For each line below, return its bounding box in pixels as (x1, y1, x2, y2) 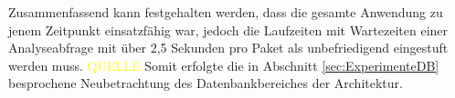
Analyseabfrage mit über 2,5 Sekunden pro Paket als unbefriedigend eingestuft (8, 38, 449, 57)
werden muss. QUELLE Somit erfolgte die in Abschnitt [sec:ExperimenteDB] (8, 55, 439, 74)
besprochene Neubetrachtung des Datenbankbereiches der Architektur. (8, 73, 403, 93)
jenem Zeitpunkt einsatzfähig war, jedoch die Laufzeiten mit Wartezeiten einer (8, 20, 449, 39)
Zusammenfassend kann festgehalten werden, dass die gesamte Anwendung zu (8, 3, 443, 21)
